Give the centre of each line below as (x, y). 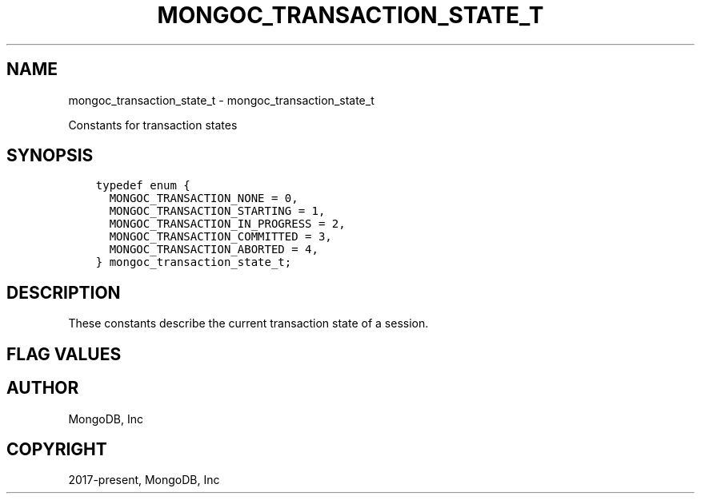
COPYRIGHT (57, 449)
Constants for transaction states (153, 125)
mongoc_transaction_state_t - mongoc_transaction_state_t (221, 100)
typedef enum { (143, 186)
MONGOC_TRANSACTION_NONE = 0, (204, 198)
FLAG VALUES (64, 354)
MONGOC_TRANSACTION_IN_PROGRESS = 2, (227, 224)
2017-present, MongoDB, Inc (144, 480)
